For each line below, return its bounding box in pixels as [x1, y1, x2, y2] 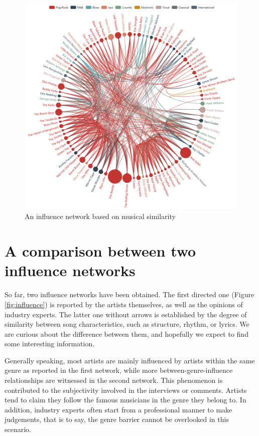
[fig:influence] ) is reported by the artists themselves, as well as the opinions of [5, 299, 243, 309]
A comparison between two [5, 241, 196, 261]
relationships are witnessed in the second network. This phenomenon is [5, 375, 223, 385]
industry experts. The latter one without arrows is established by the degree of [5, 309, 247, 319]
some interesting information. [5, 338, 95, 349]
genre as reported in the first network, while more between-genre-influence [5, 365, 233, 375]
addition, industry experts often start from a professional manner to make [5, 404, 232, 414]
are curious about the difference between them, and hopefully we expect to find [5, 328, 248, 339]
